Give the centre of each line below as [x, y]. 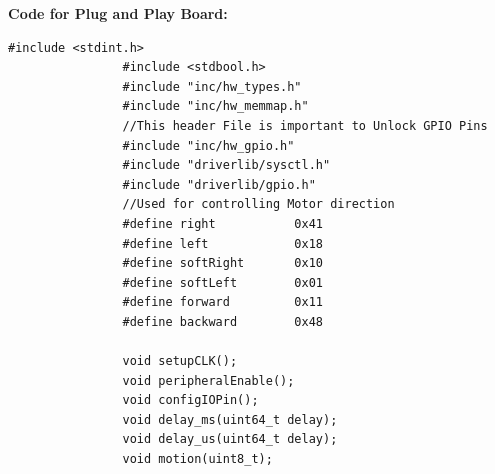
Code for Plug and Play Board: [118, 13]
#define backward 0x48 [222, 321]
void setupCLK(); [180, 361]
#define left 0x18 [222, 243]
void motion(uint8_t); [197, 459]
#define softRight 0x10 [222, 263]
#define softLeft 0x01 [222, 282]
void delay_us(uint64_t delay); [230, 439]
